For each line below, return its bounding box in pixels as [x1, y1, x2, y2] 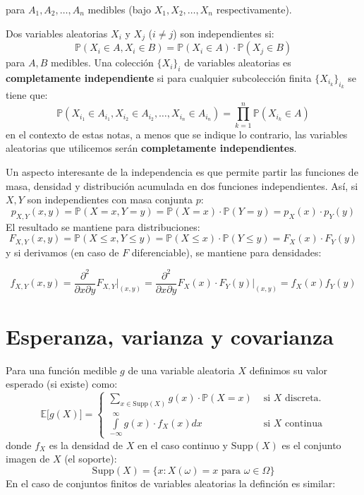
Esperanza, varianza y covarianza [6, 321, 334, 350]
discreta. [285, 393, 322, 404]
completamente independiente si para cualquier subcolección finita [6, 70, 312, 85]
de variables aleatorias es [184, 55, 291, 70]
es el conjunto [281, 437, 341, 452]
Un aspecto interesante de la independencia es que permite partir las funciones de [6, 164, 358, 179]
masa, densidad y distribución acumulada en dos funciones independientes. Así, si [6, 178, 358, 193]
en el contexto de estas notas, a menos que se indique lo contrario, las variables [6, 126, 348, 141]
